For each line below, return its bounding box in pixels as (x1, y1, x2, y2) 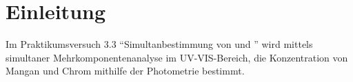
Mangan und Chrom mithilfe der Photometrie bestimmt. (6, 64, 245, 78)
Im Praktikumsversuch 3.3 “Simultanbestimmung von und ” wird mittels (6, 37, 313, 51)
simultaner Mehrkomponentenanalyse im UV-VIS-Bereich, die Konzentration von (6, 50, 348, 64)
